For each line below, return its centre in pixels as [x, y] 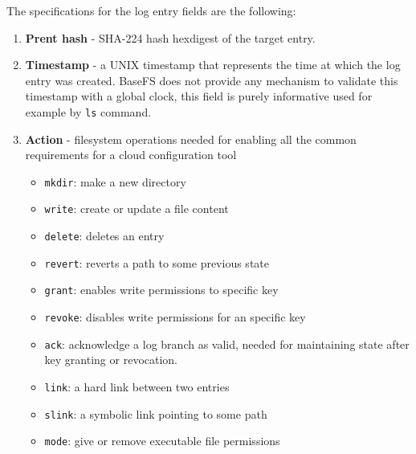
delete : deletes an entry [104, 236]
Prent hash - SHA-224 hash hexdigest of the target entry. [170, 37]
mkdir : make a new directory [115, 181]
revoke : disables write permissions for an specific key [175, 317]
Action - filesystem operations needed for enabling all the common [191, 139]
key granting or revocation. [111, 360]
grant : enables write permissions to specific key [161, 290]
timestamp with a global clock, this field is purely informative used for [199, 96]
